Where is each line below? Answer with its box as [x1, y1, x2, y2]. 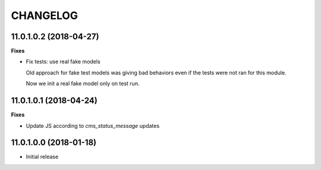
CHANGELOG [11, 9, 78, 22]
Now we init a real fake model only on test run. [26, 80, 140, 87]
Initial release [26, 153, 59, 160]
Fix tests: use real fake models [26, 58, 100, 65]
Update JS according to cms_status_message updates [26, 122, 160, 129]
